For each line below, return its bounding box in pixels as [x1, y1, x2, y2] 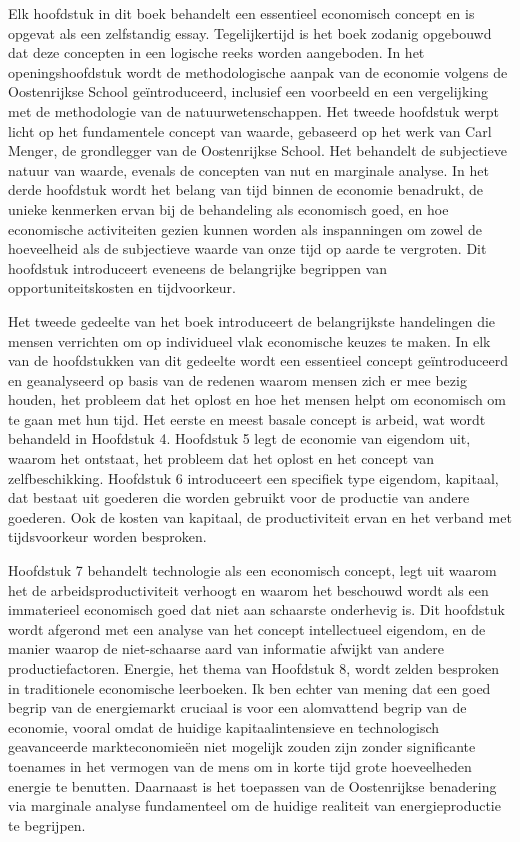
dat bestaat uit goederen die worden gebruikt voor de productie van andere [8, 487, 470, 508]
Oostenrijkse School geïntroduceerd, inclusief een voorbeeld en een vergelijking [8, 81, 488, 102]
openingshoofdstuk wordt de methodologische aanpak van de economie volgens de [8, 61, 508, 82]
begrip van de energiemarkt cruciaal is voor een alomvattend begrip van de [8, 697, 467, 718]
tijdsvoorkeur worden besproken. [8, 526, 207, 547]
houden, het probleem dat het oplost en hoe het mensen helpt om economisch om [8, 389, 507, 410]
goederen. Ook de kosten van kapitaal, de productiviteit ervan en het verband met [8, 506, 512, 527]
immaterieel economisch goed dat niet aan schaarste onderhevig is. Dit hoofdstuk [8, 599, 505, 620]
